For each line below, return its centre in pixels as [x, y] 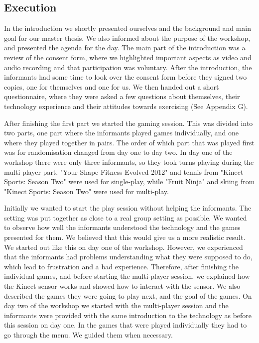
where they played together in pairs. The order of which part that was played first [129, 142]
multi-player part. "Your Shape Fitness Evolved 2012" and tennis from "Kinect [124, 171]
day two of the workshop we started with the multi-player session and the [116, 305]
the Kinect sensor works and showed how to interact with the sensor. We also [122, 286]
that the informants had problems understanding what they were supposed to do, [128, 257]
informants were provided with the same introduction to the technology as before [128, 315]
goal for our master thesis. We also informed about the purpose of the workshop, [127, 38]
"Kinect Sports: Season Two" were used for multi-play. [86, 191]
